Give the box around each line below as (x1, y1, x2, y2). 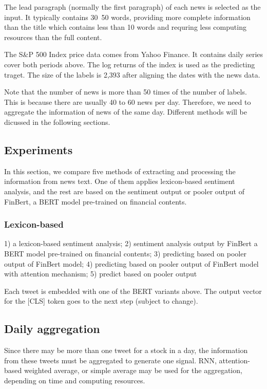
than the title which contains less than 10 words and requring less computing (4, 22, 246, 32)
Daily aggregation (4, 321, 100, 337)
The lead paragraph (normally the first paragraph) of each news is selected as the (4, 2, 261, 12)
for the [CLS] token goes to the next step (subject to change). (4, 295, 198, 306)
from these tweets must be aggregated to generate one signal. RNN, (4, 355, 217, 365)
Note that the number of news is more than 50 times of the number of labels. (4, 86, 247, 97)
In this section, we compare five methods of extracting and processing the (4, 165, 236, 176)
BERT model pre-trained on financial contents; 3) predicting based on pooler (4, 248, 246, 258)
